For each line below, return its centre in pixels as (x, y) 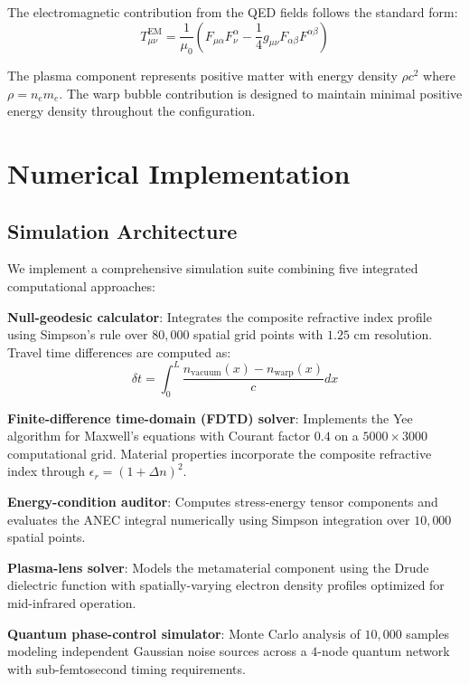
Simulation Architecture (122, 230)
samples (427, 633)
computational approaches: (81, 285)
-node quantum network (384, 651)
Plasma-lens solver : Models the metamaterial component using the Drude (218, 567)
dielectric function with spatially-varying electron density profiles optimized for (226, 585)
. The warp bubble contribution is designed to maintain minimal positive (261, 93)
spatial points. (47, 537)
